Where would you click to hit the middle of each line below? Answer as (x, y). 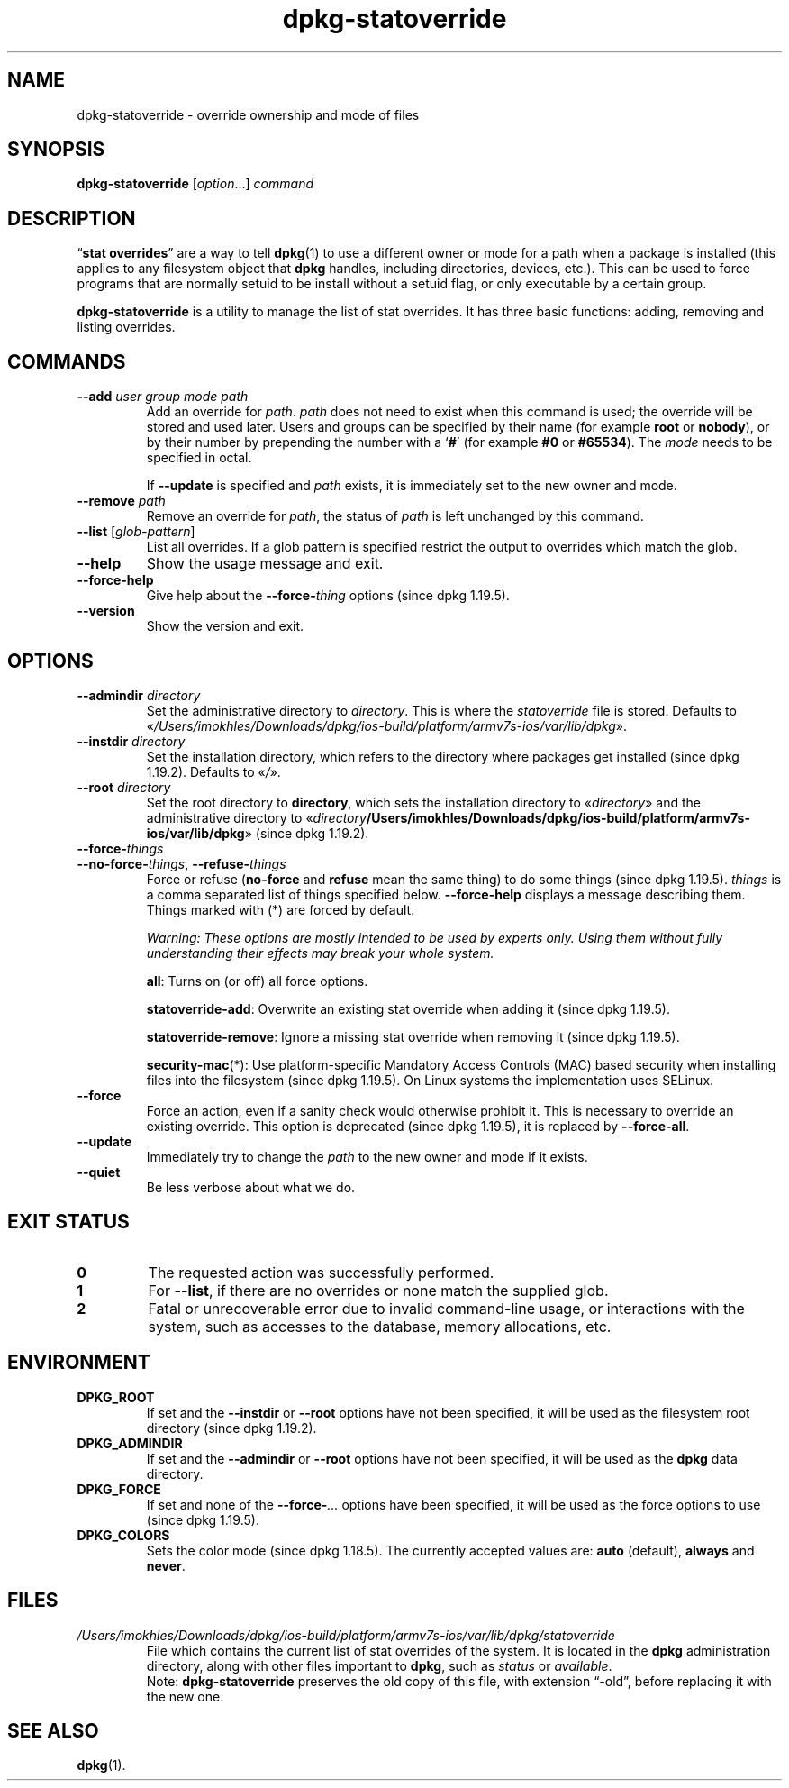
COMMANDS (67, 361)
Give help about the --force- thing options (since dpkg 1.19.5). (328, 596)
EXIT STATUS (68, 1222)
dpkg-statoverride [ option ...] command (195, 184)
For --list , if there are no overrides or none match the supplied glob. (378, 1290)
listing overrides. (126, 327)
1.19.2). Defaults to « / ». (213, 771)
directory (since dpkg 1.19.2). (231, 1428)
